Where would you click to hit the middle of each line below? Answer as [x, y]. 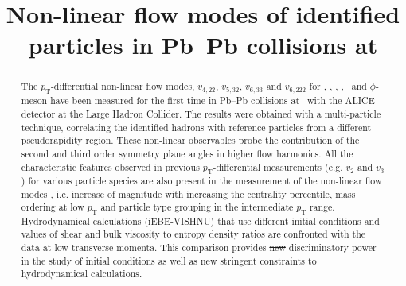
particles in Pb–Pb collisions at [203, 45]
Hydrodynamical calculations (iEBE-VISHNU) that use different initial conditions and [200, 220]
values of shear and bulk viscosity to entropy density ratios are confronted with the [193, 234]
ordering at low [53, 207]
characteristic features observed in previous [110, 166]
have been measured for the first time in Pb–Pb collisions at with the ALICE [213, 100]
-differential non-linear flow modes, [123, 86]
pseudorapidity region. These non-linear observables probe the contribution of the [190, 140]
